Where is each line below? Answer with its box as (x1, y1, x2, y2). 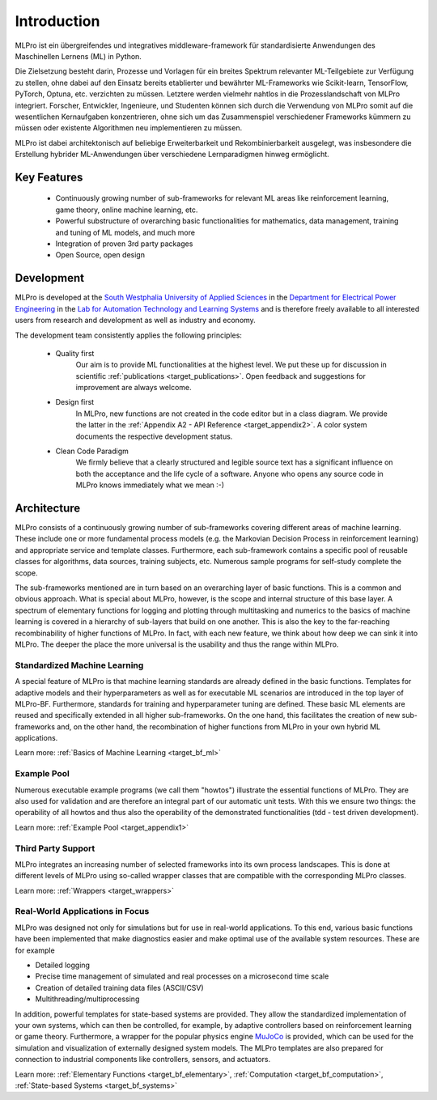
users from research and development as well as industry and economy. (15, 316, 257, 325)
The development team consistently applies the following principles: (15, 330, 243, 340)
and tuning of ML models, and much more (55, 227, 196, 237)
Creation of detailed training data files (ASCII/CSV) (35, 983, 204, 992)
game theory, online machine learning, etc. (55, 205, 198, 214)
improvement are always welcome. (75, 383, 192, 393)
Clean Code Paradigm (55, 446, 129, 457)
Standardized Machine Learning (15, 660, 144, 671)
